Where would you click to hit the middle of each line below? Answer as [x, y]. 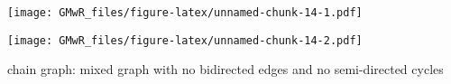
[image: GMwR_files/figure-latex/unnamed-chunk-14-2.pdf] [185, 40]
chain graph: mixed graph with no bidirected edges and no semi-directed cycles [225, 69]
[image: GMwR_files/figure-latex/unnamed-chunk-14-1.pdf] [185, 13]
